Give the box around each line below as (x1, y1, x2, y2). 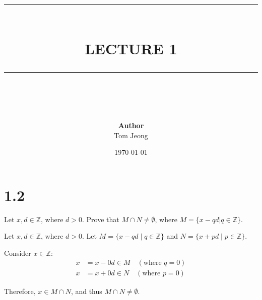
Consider (4, 247, 31, 258)
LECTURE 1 (85, 38, 177, 58)
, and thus (71, 285, 102, 296)
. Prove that (82, 214, 119, 224)
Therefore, (4, 285, 36, 296)
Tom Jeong (114, 130, 148, 140)
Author (118, 120, 144, 130)
